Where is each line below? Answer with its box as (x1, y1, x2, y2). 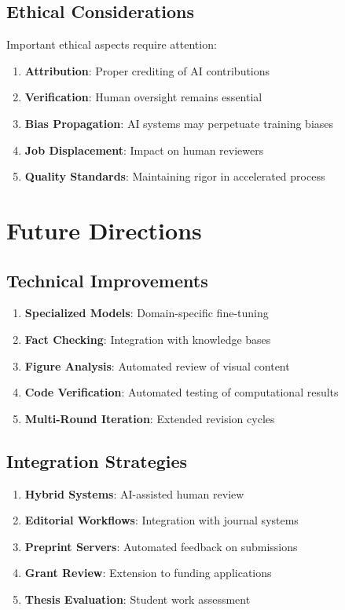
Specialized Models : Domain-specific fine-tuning (24, 305, 269, 321)
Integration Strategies (6, 448, 188, 473)
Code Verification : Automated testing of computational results (24, 384, 339, 400)
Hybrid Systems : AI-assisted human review (24, 485, 244, 502)
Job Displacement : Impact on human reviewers (24, 141, 264, 158)
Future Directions (6, 214, 202, 246)
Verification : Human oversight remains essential (24, 89, 262, 105)
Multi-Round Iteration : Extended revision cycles (24, 410, 275, 426)
